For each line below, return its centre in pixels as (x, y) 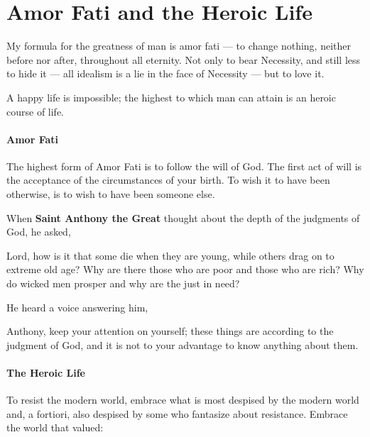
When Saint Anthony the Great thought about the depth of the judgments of (183, 217)
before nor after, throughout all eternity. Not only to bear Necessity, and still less (184, 59)
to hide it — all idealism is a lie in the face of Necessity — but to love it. (165, 73)
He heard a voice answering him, (77, 307)
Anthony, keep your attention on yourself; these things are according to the (170, 331)
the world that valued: (55, 427)
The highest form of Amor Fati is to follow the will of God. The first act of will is (184, 166)
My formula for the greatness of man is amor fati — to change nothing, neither (179, 46)
